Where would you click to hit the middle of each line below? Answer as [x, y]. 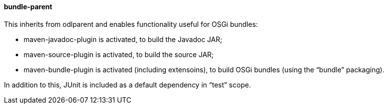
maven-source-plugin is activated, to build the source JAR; [119, 54]
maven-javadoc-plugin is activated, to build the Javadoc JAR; [123, 39]
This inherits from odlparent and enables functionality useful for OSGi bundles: [131, 24]
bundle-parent [28, 7]
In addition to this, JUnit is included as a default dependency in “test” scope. [128, 85]
